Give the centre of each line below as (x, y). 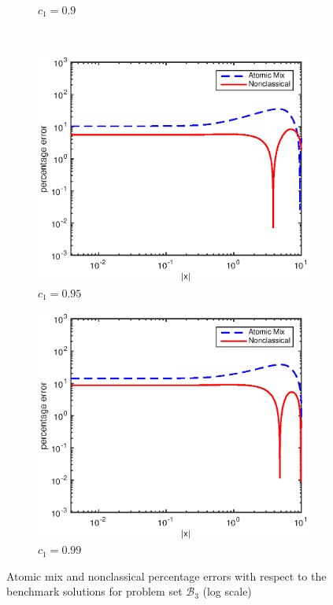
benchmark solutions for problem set (94, 591)
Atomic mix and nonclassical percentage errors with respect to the (166, 575)
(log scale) (227, 591)
